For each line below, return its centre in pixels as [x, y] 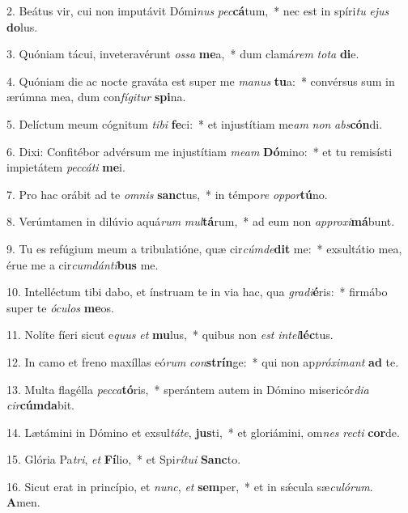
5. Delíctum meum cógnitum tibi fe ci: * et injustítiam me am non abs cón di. [195, 123]
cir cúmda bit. [40, 405]
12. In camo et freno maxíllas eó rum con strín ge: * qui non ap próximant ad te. [203, 361]
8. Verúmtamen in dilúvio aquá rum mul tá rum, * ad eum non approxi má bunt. [201, 221]
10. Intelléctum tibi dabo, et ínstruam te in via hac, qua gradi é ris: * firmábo [197, 292]
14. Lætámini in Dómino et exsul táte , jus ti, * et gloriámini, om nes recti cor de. [203, 432]
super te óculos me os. [60, 307]
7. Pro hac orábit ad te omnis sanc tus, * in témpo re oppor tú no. [167, 194]
